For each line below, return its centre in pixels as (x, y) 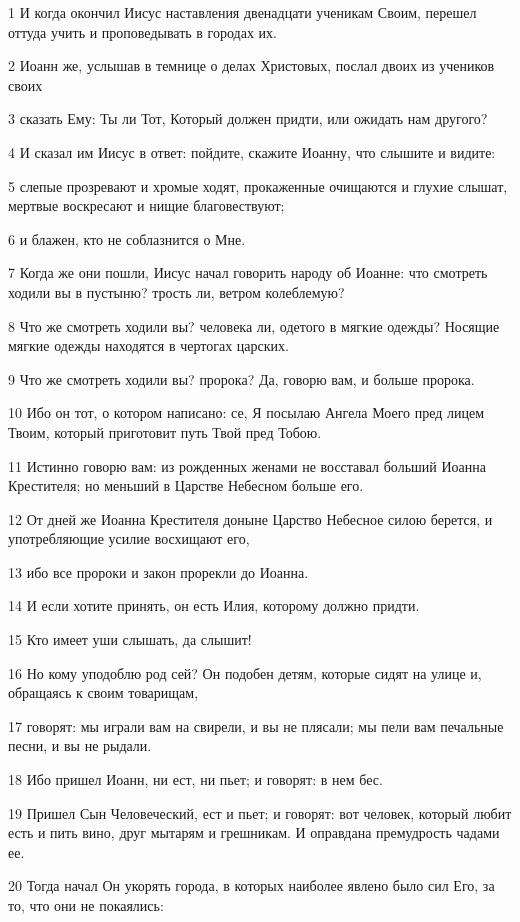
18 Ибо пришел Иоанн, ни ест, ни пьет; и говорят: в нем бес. (195, 779)
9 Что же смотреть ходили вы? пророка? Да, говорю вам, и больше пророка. (241, 378)
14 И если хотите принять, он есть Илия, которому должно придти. (214, 605)
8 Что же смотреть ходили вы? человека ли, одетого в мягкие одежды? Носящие (254, 325)
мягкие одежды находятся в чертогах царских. (148, 345)
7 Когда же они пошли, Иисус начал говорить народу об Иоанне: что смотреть (248, 272)
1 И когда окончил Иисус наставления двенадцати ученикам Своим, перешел (242, 12)
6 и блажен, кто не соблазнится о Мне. (127, 238)
